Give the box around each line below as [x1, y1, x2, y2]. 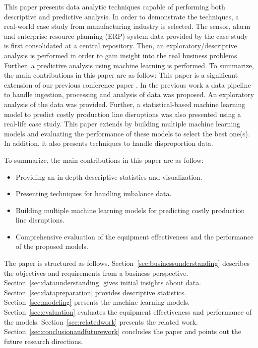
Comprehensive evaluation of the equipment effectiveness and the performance [15, 231, 254, 241]
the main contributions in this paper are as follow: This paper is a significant [4, 70, 238, 80]
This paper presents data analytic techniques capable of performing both [4, 1, 225, 11]
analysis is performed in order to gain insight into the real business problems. [4, 50, 239, 60]
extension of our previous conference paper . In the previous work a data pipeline [4, 79, 251, 90]
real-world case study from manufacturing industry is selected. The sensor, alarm [4, 21, 251, 31]
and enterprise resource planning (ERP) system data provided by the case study [4, 30, 248, 41]
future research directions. [4, 336, 83, 346]
